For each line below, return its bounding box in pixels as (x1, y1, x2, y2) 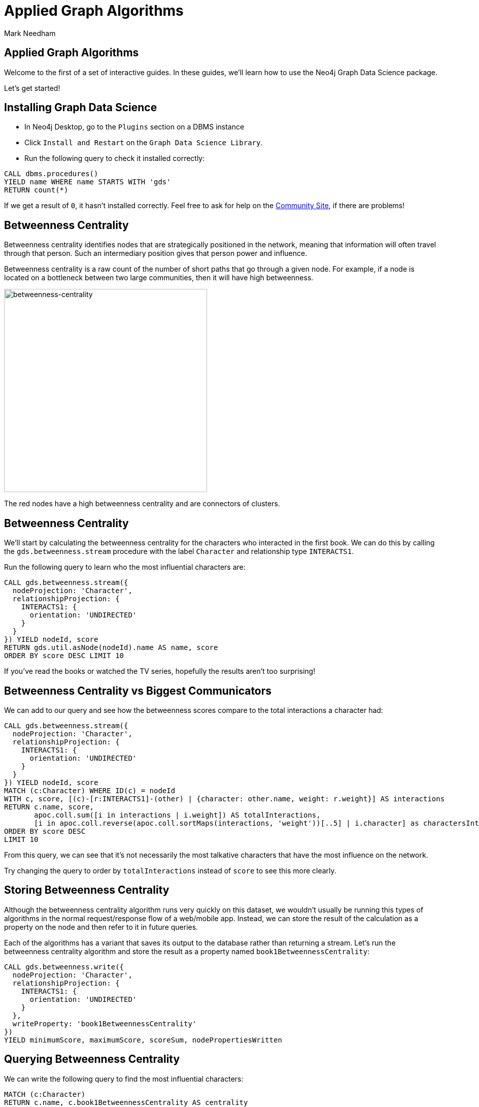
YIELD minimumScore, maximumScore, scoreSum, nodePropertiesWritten (4, 1035, 282, 1044)
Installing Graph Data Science (4, 101, 157, 114)
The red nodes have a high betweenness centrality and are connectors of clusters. (4, 499, 280, 508)
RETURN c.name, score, (4, 802, 94, 811)
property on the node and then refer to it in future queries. (4, 922, 198, 931)
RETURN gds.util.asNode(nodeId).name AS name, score (4, 643, 218, 652)
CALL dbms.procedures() (4, 170, 98, 178)
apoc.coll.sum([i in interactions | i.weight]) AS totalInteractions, (34, 810, 321, 819)
